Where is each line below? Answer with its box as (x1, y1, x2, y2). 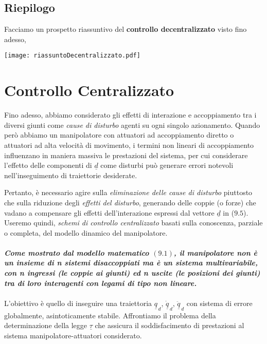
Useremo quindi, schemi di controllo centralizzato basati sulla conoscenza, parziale (4, 217, 263, 228)
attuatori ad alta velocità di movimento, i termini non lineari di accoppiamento (4, 139, 254, 150)
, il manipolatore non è (173, 247, 257, 258)
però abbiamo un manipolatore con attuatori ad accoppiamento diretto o (4, 129, 234, 140)
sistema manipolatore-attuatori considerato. (4, 330, 142, 341)
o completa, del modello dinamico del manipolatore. (4, 227, 168, 238)
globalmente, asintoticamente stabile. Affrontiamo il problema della (4, 310, 216, 320)
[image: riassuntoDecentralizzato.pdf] (4, 52, 140, 60)
